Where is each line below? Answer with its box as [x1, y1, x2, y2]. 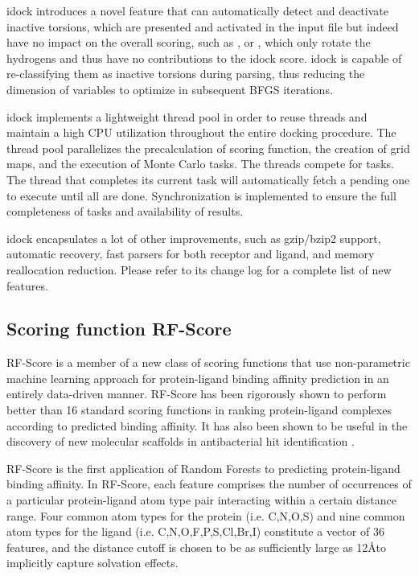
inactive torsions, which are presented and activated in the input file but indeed [6, 18, 399, 35]
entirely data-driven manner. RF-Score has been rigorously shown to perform [6, 385, 387, 402]
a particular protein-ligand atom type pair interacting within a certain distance [6, 492, 396, 508]
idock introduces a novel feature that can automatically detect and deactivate [6, 2, 388, 19]
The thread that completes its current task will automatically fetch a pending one [6, 171, 410, 187]
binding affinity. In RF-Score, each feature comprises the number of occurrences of [6, 475, 412, 492]
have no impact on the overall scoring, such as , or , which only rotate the [6, 34, 371, 51]
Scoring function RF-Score [6, 316, 232, 341]
